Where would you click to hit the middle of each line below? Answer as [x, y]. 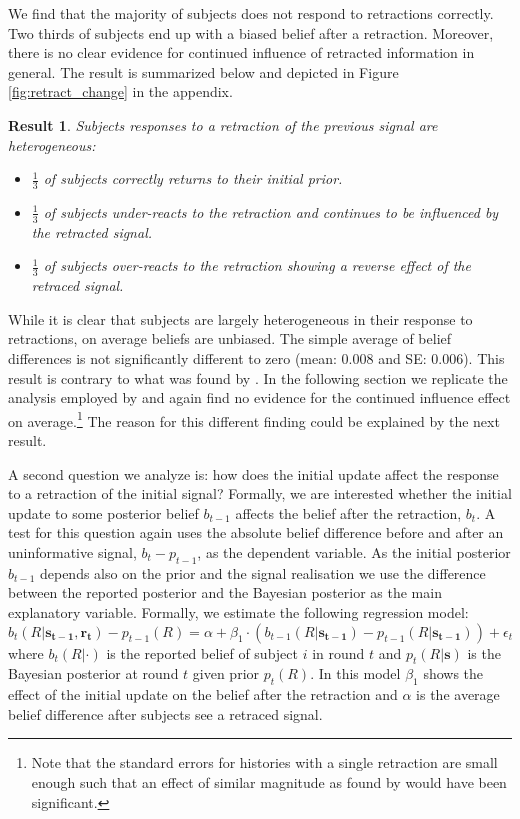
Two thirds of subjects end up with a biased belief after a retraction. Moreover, [251, 32]
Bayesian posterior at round [93, 673]
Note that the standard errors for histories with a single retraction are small [264, 762]
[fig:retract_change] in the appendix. [120, 91]
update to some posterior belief [103, 512]
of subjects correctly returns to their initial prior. [193, 178]
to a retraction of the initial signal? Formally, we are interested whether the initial [260, 493]
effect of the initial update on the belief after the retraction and [203, 694]
